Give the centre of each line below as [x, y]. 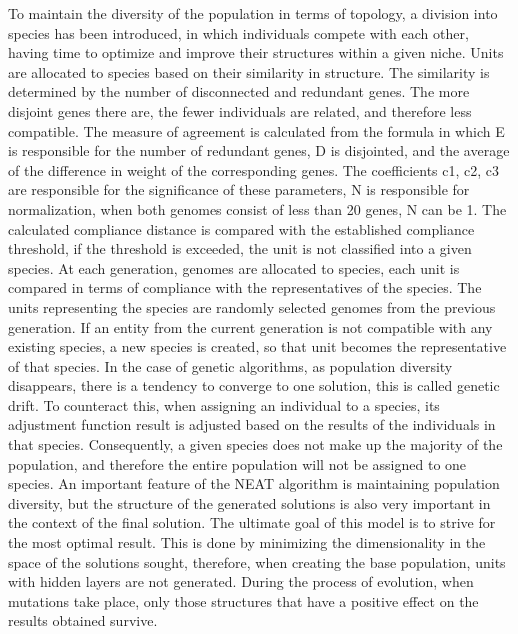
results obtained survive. [83, 620]
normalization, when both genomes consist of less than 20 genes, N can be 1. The [257, 208]
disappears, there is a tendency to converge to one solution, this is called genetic [254, 385]
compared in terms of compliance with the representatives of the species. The [245, 287]
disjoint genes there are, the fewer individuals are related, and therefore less [240, 110]
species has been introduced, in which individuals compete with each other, [238, 32]
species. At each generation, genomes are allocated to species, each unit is [234, 267]
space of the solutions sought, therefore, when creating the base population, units [257, 561]
